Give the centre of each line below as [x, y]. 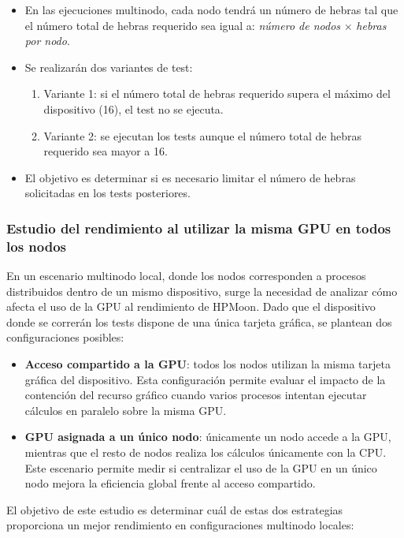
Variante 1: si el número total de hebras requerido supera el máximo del [217, 93]
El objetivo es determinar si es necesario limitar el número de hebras [190, 177]
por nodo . [47, 41]
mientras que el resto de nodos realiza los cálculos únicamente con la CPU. [206, 452]
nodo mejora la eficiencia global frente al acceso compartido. [170, 483]
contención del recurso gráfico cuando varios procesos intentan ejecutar [196, 395]
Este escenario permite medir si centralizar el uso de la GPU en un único [201, 467]
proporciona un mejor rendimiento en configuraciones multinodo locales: [180, 525]
